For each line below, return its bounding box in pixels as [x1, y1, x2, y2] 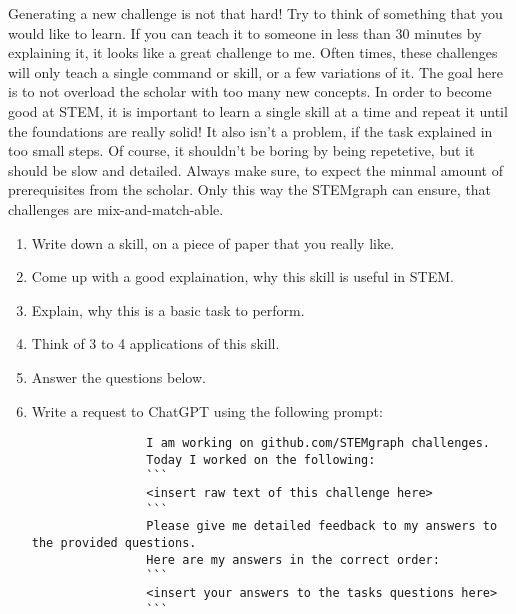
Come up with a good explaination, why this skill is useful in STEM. [31, 266, 454, 287]
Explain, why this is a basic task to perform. [31, 299, 305, 320]
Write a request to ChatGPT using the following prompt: [31, 400, 383, 421]
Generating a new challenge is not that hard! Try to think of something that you [8, 3, 503, 23]
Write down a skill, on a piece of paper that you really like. [31, 232, 395, 253]
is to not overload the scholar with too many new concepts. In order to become [8, 81, 492, 102]
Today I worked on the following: [146, 452, 376, 467]
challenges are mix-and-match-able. [8, 198, 224, 219]
